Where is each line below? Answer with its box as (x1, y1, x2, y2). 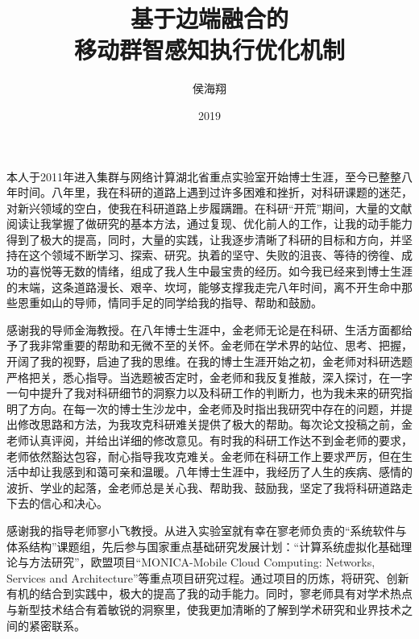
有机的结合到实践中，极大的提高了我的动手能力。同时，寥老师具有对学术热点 (6, 585, 413, 602)
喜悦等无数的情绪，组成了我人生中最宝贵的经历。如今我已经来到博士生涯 (28, 263, 413, 280)
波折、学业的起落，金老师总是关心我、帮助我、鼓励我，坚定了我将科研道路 (6, 479, 401, 496)
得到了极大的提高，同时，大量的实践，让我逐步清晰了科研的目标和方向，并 (6, 230, 401, 247)
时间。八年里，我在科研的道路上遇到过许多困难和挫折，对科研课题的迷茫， (17, 184, 413, 201)
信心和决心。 (39, 495, 108, 512)
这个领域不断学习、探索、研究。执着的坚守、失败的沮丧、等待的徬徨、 (28, 247, 401, 263)
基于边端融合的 (130, 2, 288, 35)
